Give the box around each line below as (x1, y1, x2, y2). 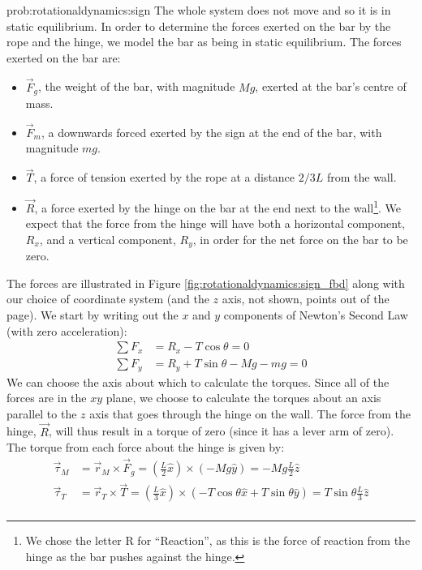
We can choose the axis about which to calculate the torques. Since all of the (6, 373, 390, 390)
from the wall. (326, 169, 397, 186)
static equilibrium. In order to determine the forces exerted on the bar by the (6, 17, 391, 34)
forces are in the (6, 389, 87, 406)
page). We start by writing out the (6, 306, 179, 323)
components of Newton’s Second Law (223, 306, 408, 323)
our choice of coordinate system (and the (6, 290, 209, 307)
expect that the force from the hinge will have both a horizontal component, (25, 215, 405, 232)
